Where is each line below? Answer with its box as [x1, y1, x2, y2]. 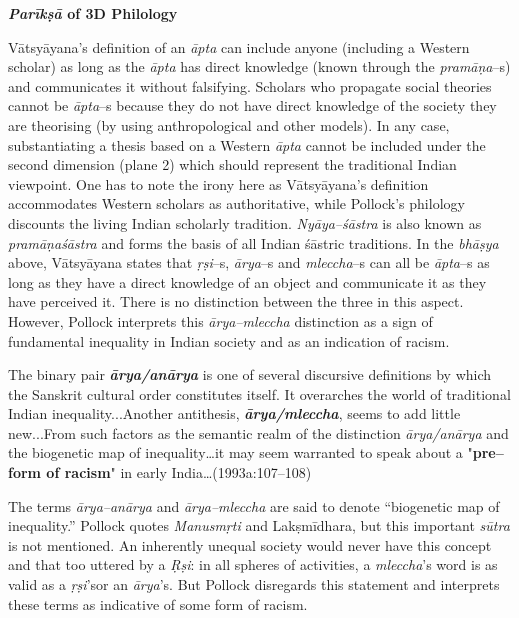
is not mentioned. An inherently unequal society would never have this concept [8, 534, 492, 555]
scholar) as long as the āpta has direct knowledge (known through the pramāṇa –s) [8, 56, 511, 77]
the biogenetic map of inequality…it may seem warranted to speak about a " [8, 442, 473, 463]
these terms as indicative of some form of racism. [8, 593, 308, 614]
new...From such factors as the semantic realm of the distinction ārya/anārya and [8, 422, 509, 443]
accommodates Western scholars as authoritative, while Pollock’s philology [8, 193, 465, 214]
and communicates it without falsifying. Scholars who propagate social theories [8, 75, 492, 96]
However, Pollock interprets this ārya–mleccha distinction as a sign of [8, 310, 433, 331]
